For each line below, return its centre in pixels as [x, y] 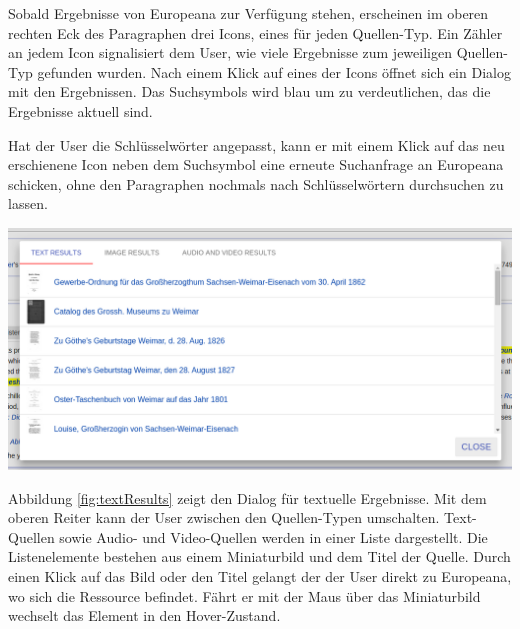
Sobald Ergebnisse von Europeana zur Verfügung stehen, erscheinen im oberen [248, 13]
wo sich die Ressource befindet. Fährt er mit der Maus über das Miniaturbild [244, 595]
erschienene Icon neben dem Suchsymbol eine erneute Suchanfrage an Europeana [256, 164]
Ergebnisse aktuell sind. [80, 110]
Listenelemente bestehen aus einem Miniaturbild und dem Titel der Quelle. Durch [259, 556]
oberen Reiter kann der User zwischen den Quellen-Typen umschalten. [224, 517]
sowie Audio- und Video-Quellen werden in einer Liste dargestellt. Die [273, 536]
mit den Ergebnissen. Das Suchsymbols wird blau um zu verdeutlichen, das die [249, 91]
